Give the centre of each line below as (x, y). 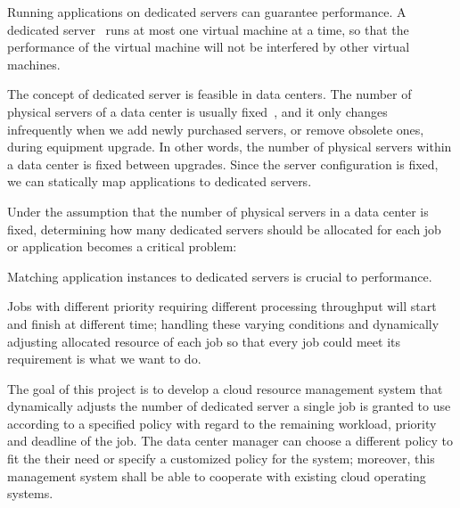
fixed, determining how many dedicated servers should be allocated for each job (224, 229)
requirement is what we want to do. (104, 359)
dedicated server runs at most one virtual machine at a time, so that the (208, 29)
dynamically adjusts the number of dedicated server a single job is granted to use (229, 406)
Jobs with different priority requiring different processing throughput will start (222, 306)
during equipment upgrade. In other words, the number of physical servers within (230, 147)
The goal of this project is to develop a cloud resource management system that (225, 388)
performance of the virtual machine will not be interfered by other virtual (209, 47)
